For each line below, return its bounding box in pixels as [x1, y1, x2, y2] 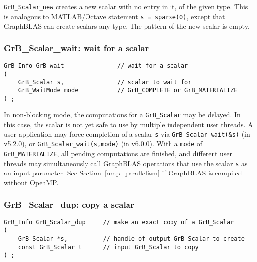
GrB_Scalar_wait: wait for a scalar [4, 42, 149, 54]
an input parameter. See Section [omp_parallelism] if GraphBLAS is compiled [4, 168, 242, 178]
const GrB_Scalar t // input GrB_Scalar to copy [18, 243, 199, 251]
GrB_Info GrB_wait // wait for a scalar [4, 62, 188, 70]
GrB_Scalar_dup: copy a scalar [4, 198, 134, 211]
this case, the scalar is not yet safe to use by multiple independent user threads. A [4, 119, 253, 130]
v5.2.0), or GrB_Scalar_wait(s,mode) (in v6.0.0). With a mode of [4, 138, 203, 149]
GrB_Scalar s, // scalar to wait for [18, 79, 192, 86]
